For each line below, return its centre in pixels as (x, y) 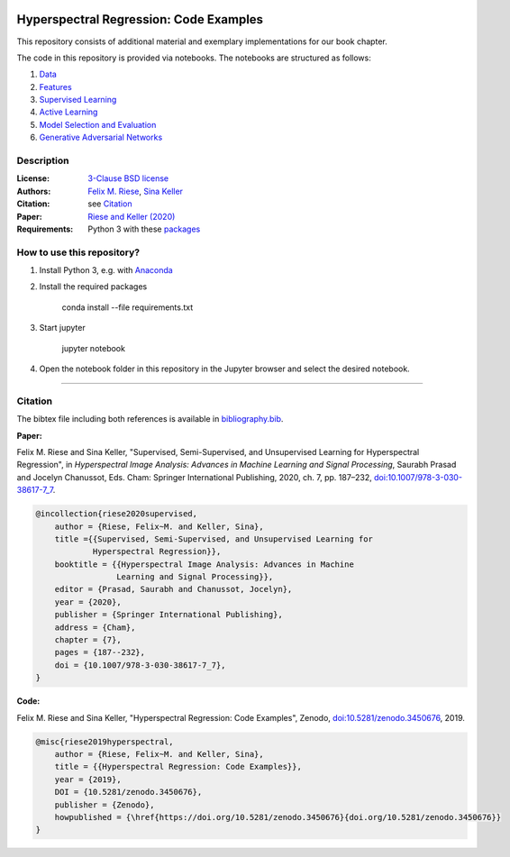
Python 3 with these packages (144, 229)
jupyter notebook (94, 348)
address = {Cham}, (95, 627)
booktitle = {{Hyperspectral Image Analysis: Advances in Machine (205, 564)
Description (43, 160)
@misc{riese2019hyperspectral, (105, 742)
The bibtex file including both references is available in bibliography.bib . (150, 419)
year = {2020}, (88, 602)
